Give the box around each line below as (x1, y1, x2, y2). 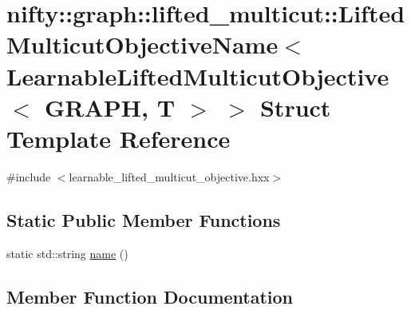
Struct (259, 90, 331, 123)
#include (6, 168, 51, 185)
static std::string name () (6, 244, 128, 261)
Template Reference (6, 121, 231, 154)
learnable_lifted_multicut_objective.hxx (69, 168, 270, 185)
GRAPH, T (45, 90, 176, 123)
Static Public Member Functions (6, 207, 281, 232)
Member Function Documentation (6, 284, 294, 308)
